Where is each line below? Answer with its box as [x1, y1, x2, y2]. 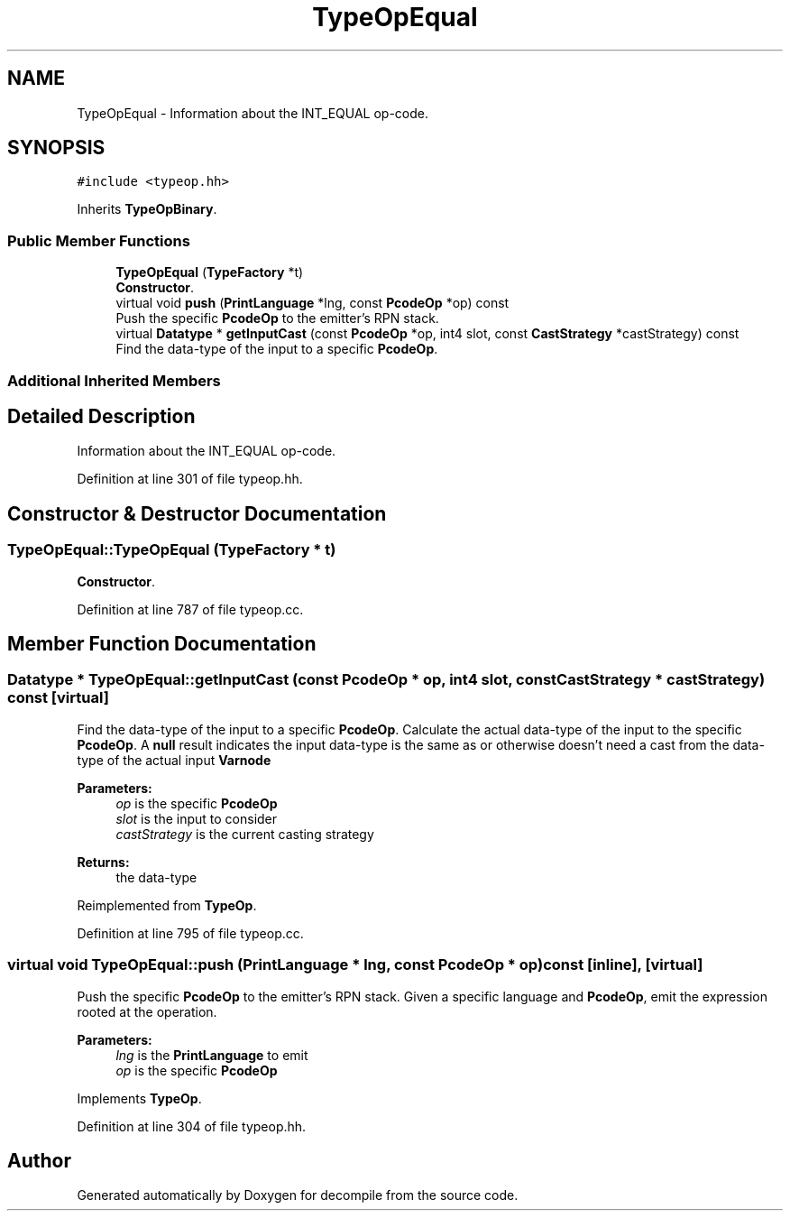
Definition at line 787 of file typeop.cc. [77, 601, 304, 617]
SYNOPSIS [7, 136, 106, 160]
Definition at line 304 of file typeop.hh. [77, 1118, 307, 1134]
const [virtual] [7, 688, 109, 707]
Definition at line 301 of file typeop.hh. [77, 471, 303, 487]
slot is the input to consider [115, 810, 278, 826]
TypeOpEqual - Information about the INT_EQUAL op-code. [77, 105, 428, 121]
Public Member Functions [7, 231, 190, 250]
